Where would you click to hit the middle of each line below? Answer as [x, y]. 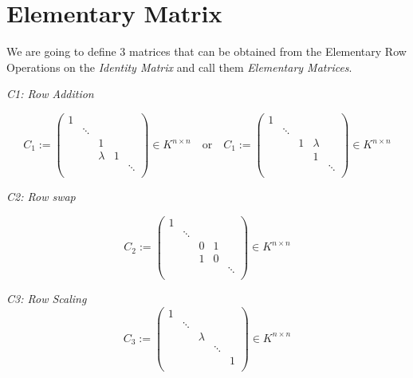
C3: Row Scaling [47, 298]
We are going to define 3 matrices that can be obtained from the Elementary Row [206, 51]
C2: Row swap [41, 197]
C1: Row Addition [50, 94]
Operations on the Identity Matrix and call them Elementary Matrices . [179, 67]
